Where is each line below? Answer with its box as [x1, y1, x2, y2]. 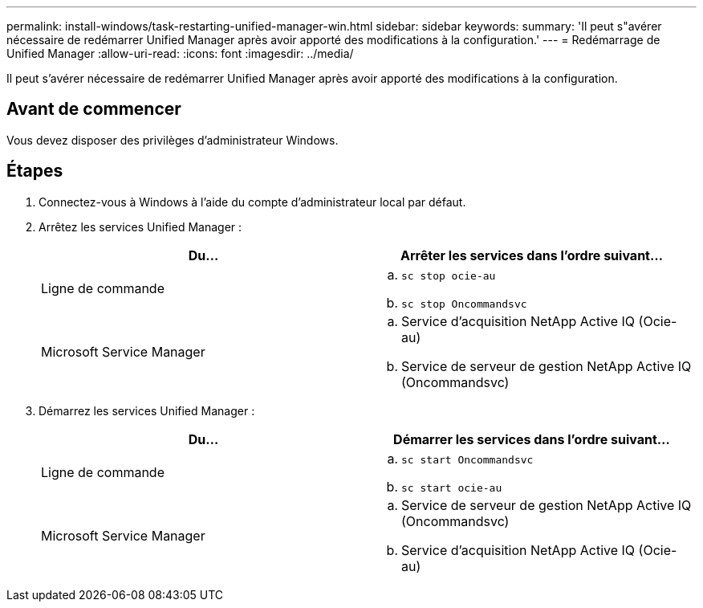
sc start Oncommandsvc [401, 453, 534, 466]
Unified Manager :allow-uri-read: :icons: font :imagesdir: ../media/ [6, 47, 354, 60]
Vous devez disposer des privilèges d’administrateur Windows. [6, 133, 339, 147]
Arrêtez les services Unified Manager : [39, 219, 242, 234]
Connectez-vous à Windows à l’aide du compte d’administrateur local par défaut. [39, 194, 466, 209]
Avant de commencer [6, 99, 181, 120]
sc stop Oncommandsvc [401, 297, 527, 310]
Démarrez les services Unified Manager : [39, 403, 255, 418]
